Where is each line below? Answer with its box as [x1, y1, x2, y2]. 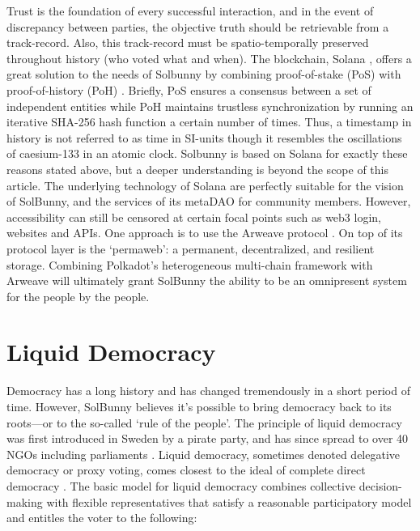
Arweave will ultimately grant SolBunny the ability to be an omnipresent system [6, 272, 407, 289]
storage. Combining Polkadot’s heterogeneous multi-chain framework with [6, 256, 373, 273]
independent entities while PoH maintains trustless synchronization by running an [6, 97, 414, 114]
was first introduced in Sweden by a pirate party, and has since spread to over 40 [6, 430, 409, 447]
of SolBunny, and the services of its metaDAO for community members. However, [6, 193, 411, 210]
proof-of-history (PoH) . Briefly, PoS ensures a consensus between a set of [6, 81, 371, 98]
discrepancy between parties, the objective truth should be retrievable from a [6, 18, 389, 35]
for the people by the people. [6, 287, 150, 304]
